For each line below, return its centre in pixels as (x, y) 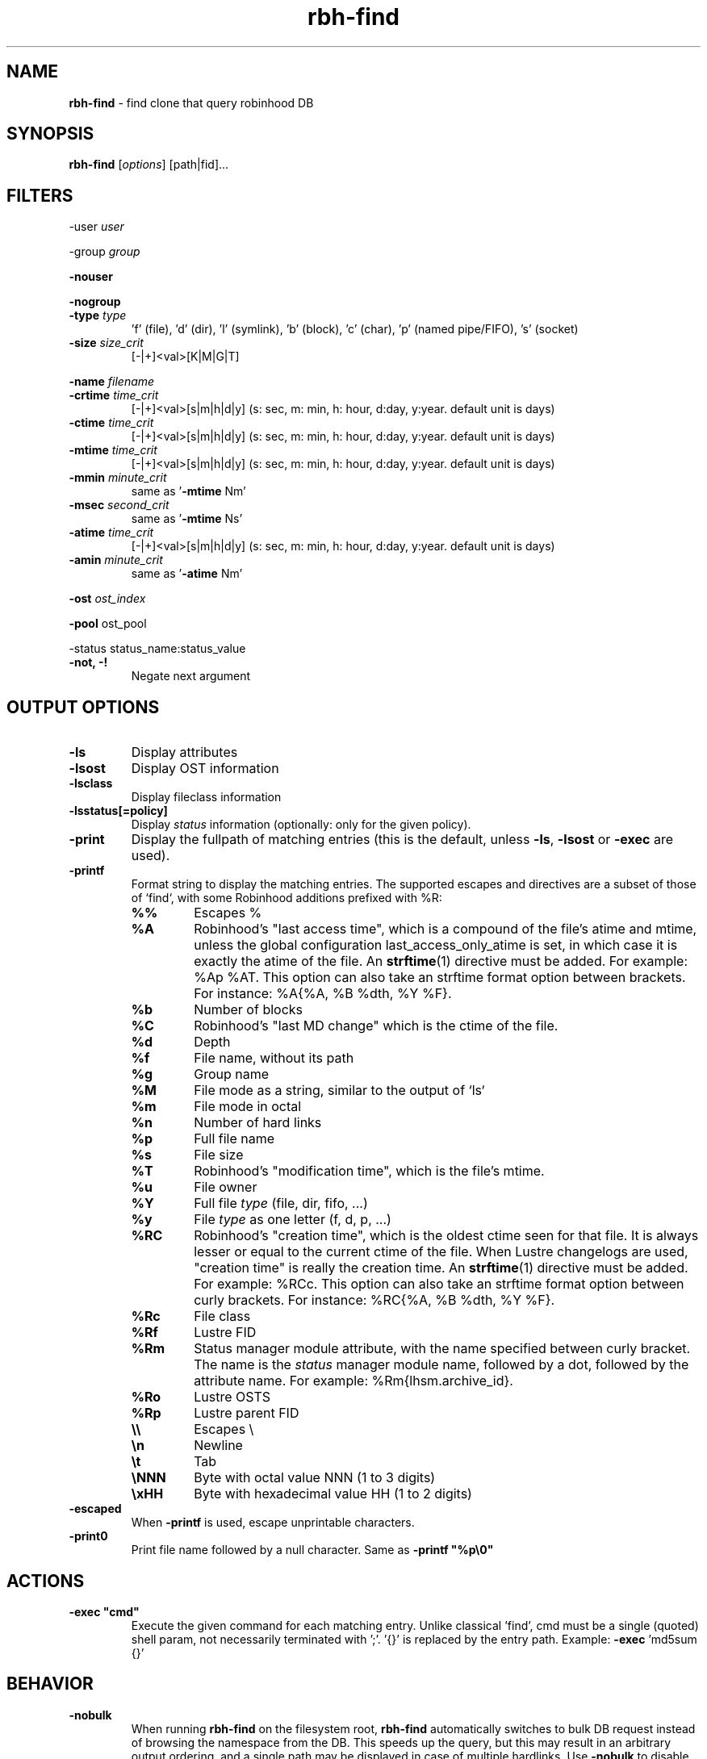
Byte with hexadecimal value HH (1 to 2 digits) (333, 1494)
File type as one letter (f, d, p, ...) (293, 1220)
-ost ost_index (107, 599)
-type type (98, 315)
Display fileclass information (206, 797)
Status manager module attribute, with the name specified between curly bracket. (442, 1349)
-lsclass (91, 783)
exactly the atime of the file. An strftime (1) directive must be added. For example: (441, 961)
